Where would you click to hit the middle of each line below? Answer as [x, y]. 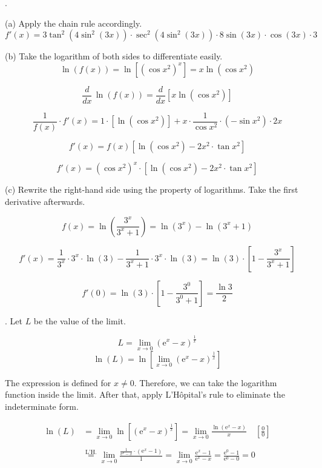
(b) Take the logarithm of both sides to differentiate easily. [114, 56]
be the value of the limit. [80, 320]
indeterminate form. [42, 406]
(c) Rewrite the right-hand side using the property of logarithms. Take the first [152, 189]
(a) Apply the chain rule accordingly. [74, 23]
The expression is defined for [58, 382]
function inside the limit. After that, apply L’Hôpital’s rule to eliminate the [145, 394]
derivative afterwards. [45, 201]
